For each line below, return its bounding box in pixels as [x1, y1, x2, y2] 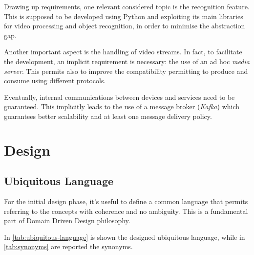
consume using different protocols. [4, 75, 106, 86]
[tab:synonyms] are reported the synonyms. [4, 241, 133, 252]
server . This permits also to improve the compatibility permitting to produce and [4, 66, 248, 76]
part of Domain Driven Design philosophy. [4, 215, 130, 226]
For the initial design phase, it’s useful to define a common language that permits [4, 196, 248, 207]
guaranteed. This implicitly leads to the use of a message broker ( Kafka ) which [4, 101, 240, 112]
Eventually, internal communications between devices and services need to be [4, 92, 235, 102]
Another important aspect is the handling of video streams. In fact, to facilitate [4, 46, 242, 57]
